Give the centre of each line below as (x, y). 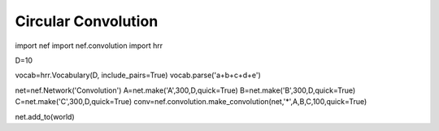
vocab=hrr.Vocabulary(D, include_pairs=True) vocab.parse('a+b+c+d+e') (138, 75)
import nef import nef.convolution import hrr (89, 46)
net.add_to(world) (45, 116)
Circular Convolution (87, 21)
